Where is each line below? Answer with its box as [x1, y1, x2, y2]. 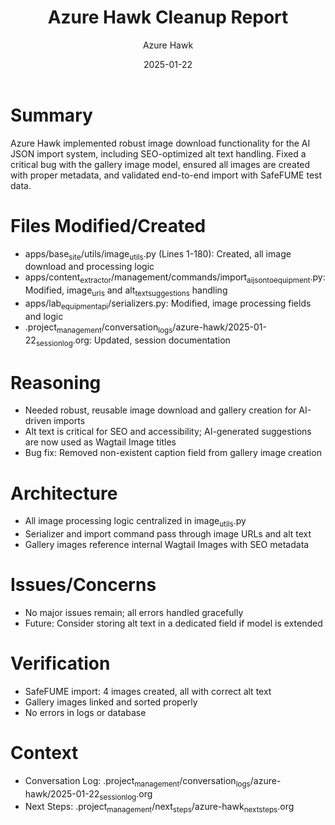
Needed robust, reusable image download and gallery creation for [24, 404, 297, 416]
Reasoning [10, 371, 102, 394]
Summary [10, 104, 93, 126]
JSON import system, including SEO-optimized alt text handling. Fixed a [10, 147, 307, 160]
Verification [10, 652, 111, 675]
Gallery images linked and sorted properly [24, 696, 198, 708]
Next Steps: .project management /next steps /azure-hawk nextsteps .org [24, 801, 295, 815]
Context [10, 742, 79, 765]
